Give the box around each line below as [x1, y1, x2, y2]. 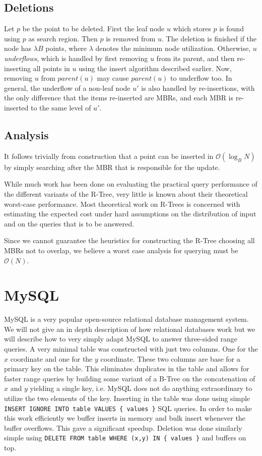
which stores [173, 23, 211, 34]
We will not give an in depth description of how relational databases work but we [4, 323, 255, 334]
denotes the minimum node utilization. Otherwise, [95, 43, 251, 53]
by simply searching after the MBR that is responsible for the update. [4, 161, 220, 172]
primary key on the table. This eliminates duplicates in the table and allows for [4, 363, 249, 374]
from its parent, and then [156, 52, 235, 63]
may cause [97, 73, 129, 83]
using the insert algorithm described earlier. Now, [79, 63, 232, 73]
